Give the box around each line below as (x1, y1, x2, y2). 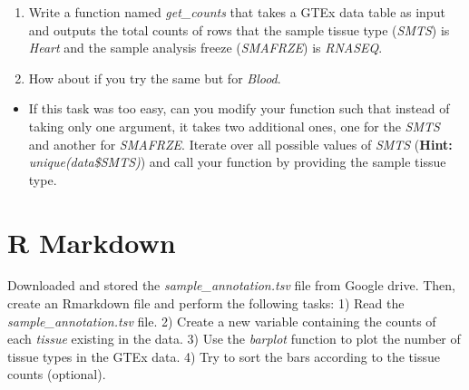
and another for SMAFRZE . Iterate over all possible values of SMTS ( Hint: (28, 134, 453, 153)
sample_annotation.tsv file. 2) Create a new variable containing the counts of (7, 311, 436, 330)
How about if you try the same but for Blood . (28, 68, 281, 87)
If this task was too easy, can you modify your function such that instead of (28, 99, 450, 118)
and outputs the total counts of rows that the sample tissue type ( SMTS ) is (28, 20, 450, 39)
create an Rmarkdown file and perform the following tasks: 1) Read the (7, 294, 405, 313)
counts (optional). (7, 365, 106, 384)
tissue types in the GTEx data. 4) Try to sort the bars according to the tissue (7, 346, 440, 366)
